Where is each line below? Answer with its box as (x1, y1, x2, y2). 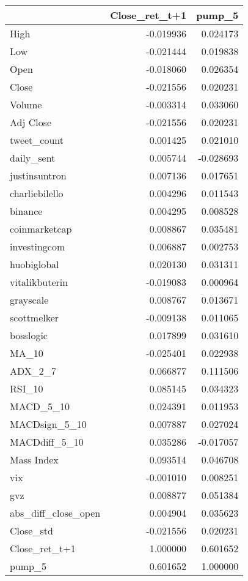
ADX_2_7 (10, 364, 56, 378)
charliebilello (10, 186, 64, 200)
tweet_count (10, 133, 64, 147)
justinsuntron (10, 168, 67, 182)
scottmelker (10, 310, 59, 324)
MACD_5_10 (10, 399, 70, 413)
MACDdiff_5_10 (10, 435, 84, 449)
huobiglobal (10, 257, 59, 271)
